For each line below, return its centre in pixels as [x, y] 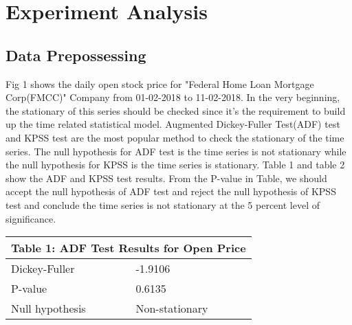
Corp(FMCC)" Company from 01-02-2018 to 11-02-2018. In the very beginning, [173, 97]
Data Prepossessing [76, 55]
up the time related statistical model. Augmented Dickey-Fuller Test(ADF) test [173, 124]
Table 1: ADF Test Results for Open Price [129, 248]
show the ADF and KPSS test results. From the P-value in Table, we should [166, 178]
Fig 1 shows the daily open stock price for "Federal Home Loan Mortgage [160, 83]
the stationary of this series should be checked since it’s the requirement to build [176, 110]
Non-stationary [172, 309]
